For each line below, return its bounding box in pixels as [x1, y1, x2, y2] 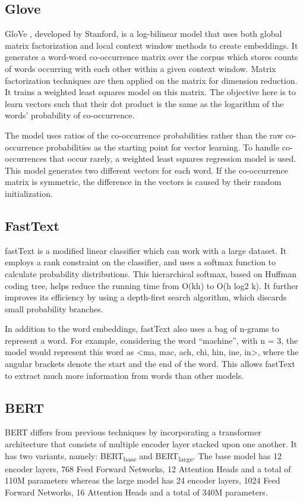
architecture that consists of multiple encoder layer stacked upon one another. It [5, 438, 298, 450]
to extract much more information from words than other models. [5, 369, 244, 381]
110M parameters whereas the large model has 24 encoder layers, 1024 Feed [5, 474, 280, 487]
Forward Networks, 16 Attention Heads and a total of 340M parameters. [5, 485, 268, 498]
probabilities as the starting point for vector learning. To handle [46, 140, 280, 153]
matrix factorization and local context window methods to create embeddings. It [5, 39, 298, 51]
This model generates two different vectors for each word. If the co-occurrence [5, 164, 288, 176]
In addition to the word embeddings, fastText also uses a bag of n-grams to [5, 322, 279, 335]
